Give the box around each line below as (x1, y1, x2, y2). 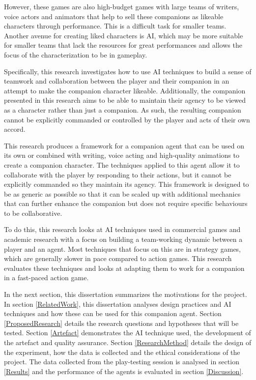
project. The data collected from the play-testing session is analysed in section (4, 356, 239, 367)
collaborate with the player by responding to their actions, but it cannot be (4, 169, 231, 179)
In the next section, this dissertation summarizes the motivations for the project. (4, 289, 247, 299)
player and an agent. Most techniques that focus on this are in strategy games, (4, 243, 241, 254)
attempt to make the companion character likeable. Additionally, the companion (4, 85, 246, 95)
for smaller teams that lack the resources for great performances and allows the (4, 40, 242, 50)
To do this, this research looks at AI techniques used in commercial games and (4, 224, 241, 234)
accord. (4, 124, 26, 134)
